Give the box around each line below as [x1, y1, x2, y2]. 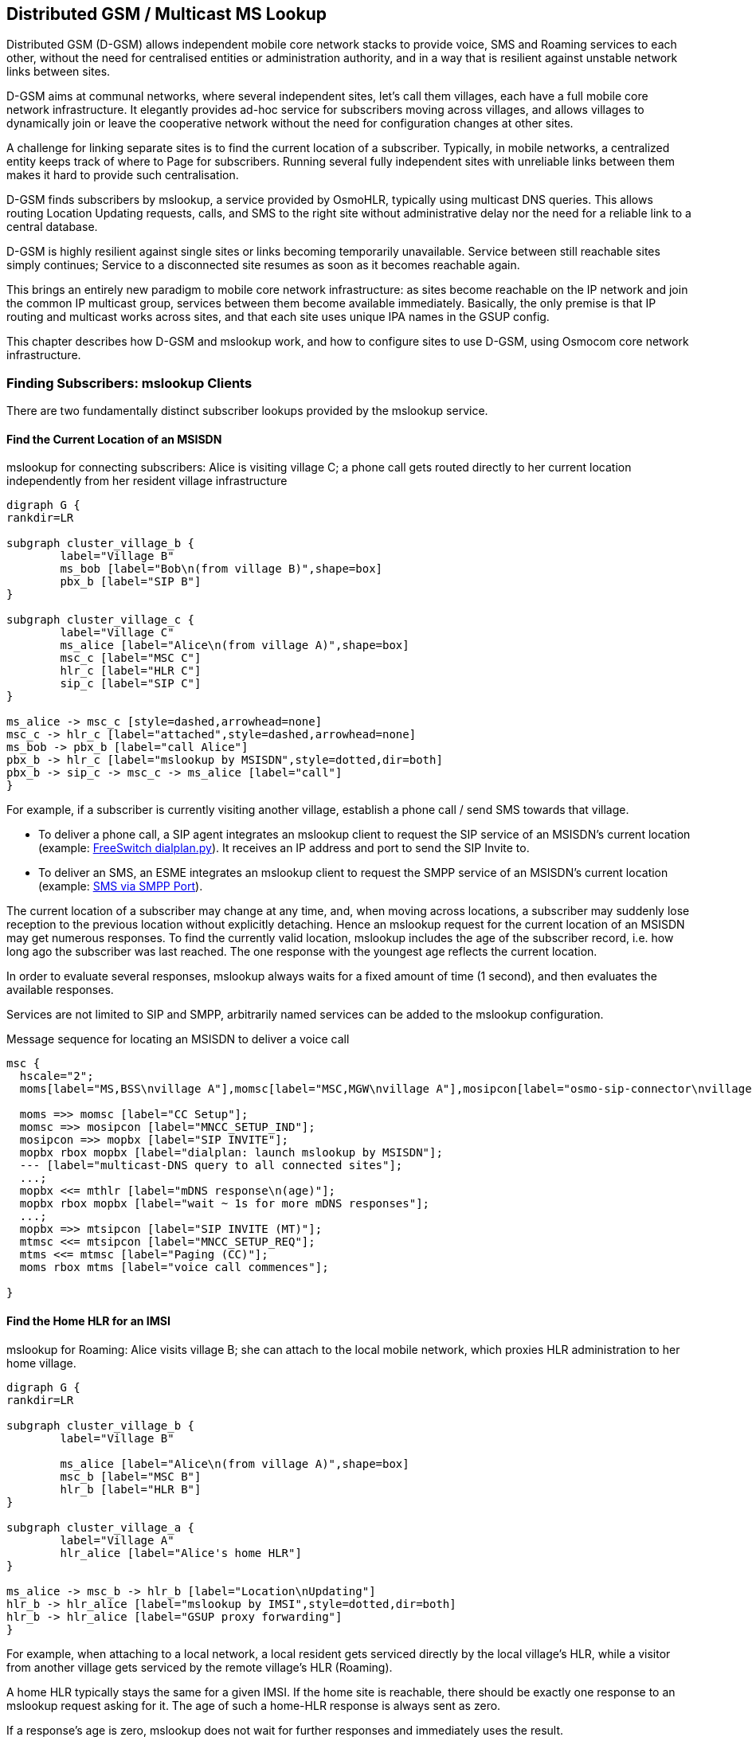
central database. [6, 220, 98, 234]
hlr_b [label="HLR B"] [60, 1482, 202, 1496]
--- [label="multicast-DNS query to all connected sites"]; [19, 1159, 403, 1172]
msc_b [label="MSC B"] [60, 1469, 202, 1483]
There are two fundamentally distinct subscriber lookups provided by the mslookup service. [6, 404, 488, 418]
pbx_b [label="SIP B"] [60, 575, 202, 589]
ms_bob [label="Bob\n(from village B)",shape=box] [60, 562, 383, 576]
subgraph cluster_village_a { [6, 1520, 195, 1534]
